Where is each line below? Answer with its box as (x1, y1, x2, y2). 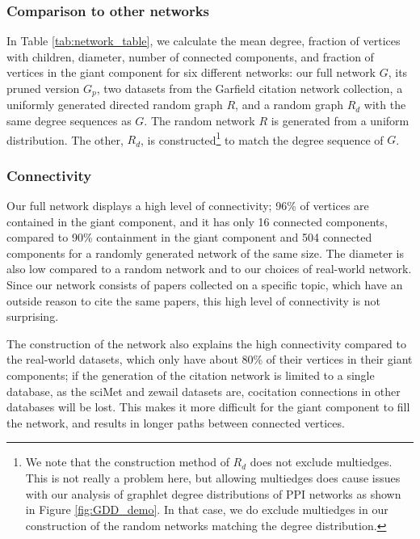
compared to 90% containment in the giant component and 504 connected (6, 229, 372, 246)
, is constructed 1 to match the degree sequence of (141, 128, 384, 148)
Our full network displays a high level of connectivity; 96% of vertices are (6, 197, 369, 214)
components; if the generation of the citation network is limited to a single (6, 367, 375, 384)
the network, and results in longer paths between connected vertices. (6, 414, 345, 431)
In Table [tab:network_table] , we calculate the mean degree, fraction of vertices (6, 32, 401, 49)
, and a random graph (235, 96, 343, 113)
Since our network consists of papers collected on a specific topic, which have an (6, 276, 403, 293)
